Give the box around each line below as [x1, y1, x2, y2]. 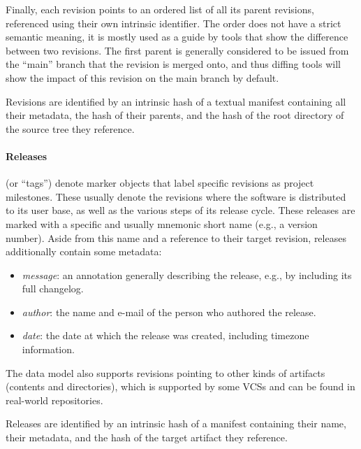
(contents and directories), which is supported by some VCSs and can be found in [6, 379, 355, 394]
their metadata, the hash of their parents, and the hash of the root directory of [6, 108, 344, 122]
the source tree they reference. [6, 121, 135, 136]
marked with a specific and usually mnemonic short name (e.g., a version [6, 216, 318, 231]
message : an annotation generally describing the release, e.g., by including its [22, 267, 352, 282]
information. [22, 342, 75, 357]
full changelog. [22, 281, 84, 296]
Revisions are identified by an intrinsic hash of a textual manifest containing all [6, 94, 346, 108]
